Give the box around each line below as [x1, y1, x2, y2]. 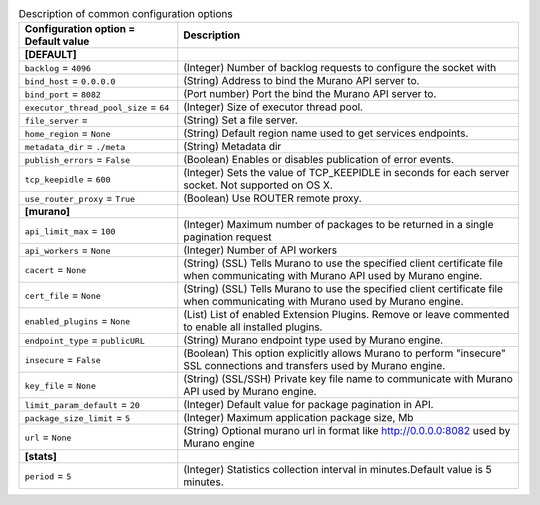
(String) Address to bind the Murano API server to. [183, 74, 420, 88]
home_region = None [24, 126, 111, 140]
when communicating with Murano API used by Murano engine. [183, 269, 483, 283]
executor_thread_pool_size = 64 [24, 100, 170, 114]
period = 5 [24, 469, 72, 483]
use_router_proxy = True [24, 191, 135, 205]
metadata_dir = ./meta [24, 140, 126, 154]
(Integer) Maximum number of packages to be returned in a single [183, 218, 494, 232]
